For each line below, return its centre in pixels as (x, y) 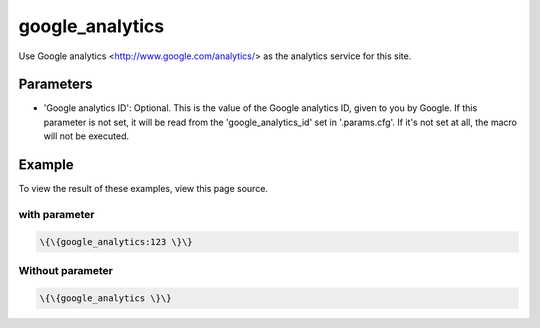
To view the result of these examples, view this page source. (143, 189)
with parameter (56, 214)
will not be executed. (86, 136)
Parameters (55, 84)
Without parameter (66, 271)
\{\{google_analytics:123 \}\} (116, 241)
